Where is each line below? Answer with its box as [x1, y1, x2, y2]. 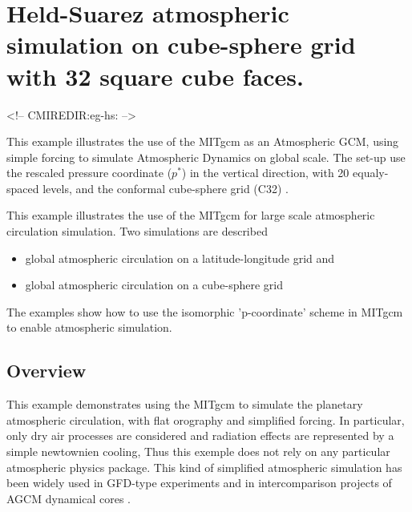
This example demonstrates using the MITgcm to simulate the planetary [6, 396, 363, 413]
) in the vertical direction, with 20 [181, 164, 349, 181]
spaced [6, 179, 39, 196]
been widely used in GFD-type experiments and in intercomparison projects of [6, 474, 392, 491]
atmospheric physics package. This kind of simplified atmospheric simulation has [6, 458, 402, 475]
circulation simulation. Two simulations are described [6, 223, 268, 240]
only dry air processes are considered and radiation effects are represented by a [6, 427, 394, 444]
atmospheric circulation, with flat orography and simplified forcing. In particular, [6, 411, 405, 428]
